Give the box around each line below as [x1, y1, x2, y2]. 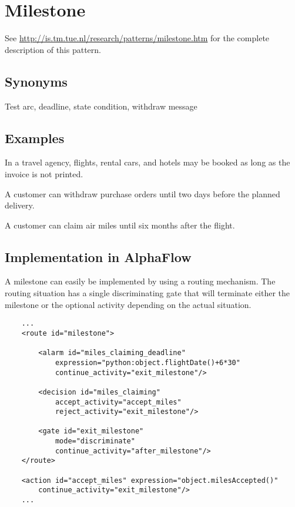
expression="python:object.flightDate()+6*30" [55, 358, 240, 367]
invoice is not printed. [5, 167, 83, 180]
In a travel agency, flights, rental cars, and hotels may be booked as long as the [5, 156, 290, 168]
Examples [5, 128, 65, 147]
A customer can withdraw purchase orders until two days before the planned [5, 187, 280, 200]
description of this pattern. [5, 43, 101, 55]
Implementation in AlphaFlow [5, 247, 192, 266]
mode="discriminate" [55, 437, 135, 446]
